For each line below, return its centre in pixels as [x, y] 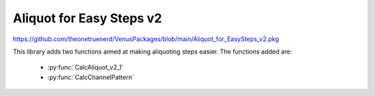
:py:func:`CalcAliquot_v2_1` [86, 67]
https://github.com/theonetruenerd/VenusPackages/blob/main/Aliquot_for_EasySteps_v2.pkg [146, 39]
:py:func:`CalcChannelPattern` [91, 77]
